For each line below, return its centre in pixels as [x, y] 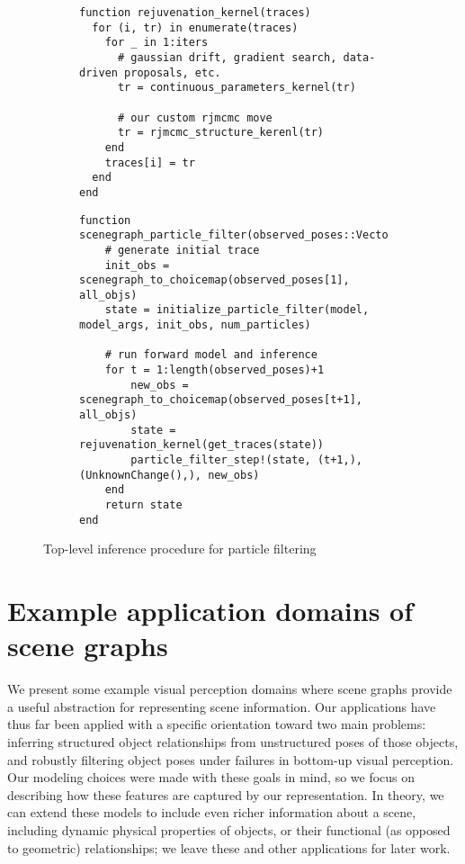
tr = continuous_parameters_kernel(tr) [237, 88]
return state [143, 505]
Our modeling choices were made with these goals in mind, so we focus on [211, 777]
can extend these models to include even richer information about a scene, [212, 812]
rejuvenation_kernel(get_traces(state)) [202, 445]
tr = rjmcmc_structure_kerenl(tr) [221, 133]
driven [98, 72]
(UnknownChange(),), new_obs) [170, 475]
